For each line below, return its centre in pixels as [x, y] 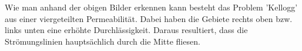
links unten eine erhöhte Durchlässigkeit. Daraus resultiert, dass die [126, 30]
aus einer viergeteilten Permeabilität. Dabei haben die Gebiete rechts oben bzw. [149, 18]
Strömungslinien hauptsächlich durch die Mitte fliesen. [103, 41]
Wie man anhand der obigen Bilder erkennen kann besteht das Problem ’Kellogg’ [151, 7]
